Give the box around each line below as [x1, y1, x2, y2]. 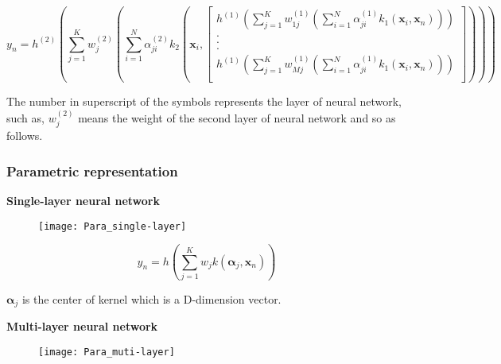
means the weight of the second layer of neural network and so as [78, 109, 396, 126]
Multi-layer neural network [6, 318, 158, 335]
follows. [6, 127, 43, 144]
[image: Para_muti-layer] [38, 347, 175, 358]
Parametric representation [6, 161, 178, 180]
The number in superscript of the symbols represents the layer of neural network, [6, 93, 402, 110]
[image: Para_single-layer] [38, 220, 187, 232]
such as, [6, 109, 45, 126]
